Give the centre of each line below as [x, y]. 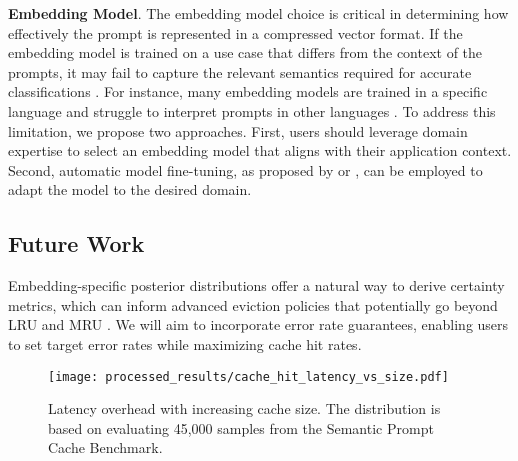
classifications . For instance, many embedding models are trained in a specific [248, 91]
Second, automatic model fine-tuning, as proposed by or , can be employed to [245, 169]
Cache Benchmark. [105, 447]
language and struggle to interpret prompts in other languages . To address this [252, 110]
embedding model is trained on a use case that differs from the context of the [245, 52]
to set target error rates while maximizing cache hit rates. [185, 343]
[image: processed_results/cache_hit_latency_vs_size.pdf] [248, 376]
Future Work [76, 243]
